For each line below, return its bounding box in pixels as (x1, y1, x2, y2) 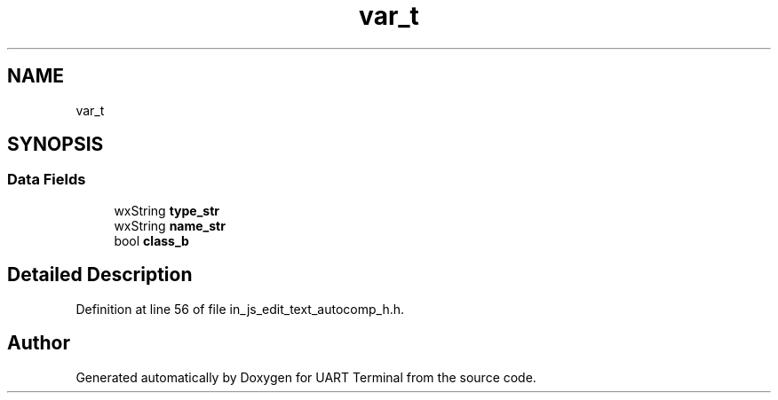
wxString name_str (114, 217, 226, 233)
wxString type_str (114, 202, 220, 218)
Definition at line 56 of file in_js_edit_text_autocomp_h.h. (75, 301, 405, 317)
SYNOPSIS (7, 133, 104, 156)
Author (7, 332, 70, 355)
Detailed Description (7, 263, 193, 286)
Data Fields (7, 170, 86, 189)
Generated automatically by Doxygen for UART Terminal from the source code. (75, 369, 536, 385)
